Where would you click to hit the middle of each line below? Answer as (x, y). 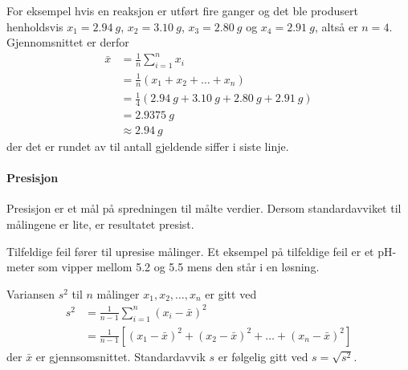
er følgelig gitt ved (263, 356)
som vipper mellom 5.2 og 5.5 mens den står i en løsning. (179, 267)
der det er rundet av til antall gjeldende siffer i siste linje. (148, 146)
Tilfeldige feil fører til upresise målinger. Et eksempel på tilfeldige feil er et (190, 251)
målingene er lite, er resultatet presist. (100, 224)
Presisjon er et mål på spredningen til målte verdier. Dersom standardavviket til (204, 208)
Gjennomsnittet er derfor (68, 42)
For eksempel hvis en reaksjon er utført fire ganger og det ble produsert (182, 10)
